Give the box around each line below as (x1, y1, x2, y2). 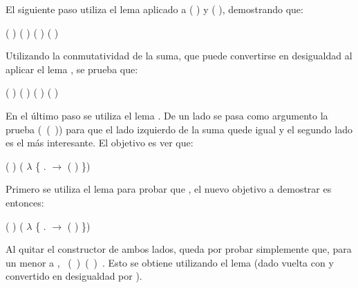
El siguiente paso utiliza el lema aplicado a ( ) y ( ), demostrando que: (6, 2, 303, 16)
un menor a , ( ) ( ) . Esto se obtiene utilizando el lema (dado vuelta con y (6, 255, 334, 269)
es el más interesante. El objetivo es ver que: (6, 135, 194, 150)
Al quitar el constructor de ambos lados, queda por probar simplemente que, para (6, 242, 352, 256)
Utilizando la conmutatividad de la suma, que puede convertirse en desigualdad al (6, 48, 352, 63)
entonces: (6, 195, 44, 209)
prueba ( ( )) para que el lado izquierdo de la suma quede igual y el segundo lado (6, 122, 352, 136)
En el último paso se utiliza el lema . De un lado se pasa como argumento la (6, 108, 328, 122)
